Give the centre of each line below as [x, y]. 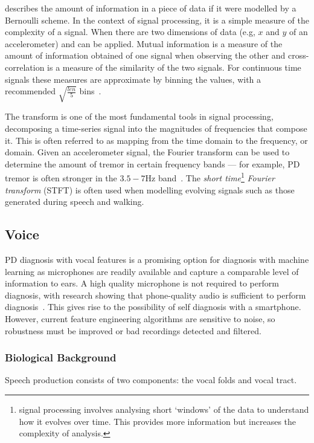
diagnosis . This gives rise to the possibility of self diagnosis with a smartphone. [153, 307]
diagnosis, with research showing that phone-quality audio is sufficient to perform [155, 295]
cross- [298, 55]
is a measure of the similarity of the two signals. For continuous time [174, 67]
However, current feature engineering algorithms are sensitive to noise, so [140, 318]
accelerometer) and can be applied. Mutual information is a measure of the [144, 43]
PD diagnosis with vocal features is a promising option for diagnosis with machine [157, 260]
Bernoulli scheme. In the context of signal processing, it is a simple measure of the [157, 20]
